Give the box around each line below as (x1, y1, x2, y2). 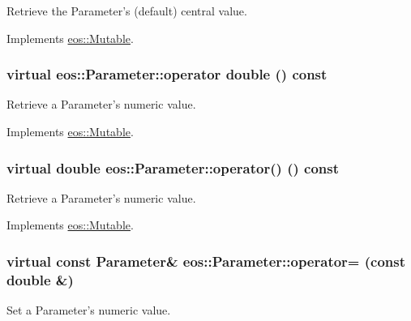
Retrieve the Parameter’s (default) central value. (6, 2, 247, 19)
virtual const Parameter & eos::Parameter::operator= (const (6, 250, 406, 271)
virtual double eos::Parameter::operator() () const (6, 157, 339, 178)
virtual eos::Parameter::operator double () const (6, 64, 328, 84)
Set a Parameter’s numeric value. (6, 302, 171, 319)
